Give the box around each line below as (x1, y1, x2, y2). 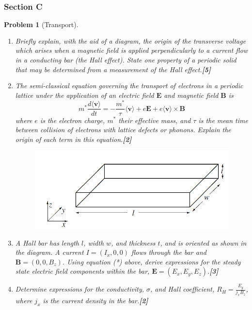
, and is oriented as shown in (160, 237, 247, 248)
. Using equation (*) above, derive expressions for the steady (62, 256, 241, 266)
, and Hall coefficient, (150, 284, 215, 294)
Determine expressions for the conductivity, (15, 284, 144, 294)
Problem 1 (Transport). (4, 19, 79, 30)
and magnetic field (164, 90, 219, 100)
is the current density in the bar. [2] (43, 295, 148, 306)
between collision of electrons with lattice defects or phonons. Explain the (15, 124, 231, 135)
